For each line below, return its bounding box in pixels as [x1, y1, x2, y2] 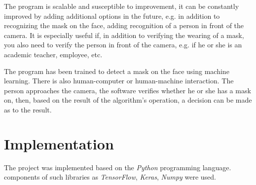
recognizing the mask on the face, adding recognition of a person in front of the [4, 20, 244, 31]
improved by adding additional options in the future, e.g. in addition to [4, 10, 220, 21]
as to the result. [4, 104, 52, 114]
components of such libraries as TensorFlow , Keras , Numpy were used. [4, 172, 217, 182]
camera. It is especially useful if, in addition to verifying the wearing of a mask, [4, 30, 244, 40]
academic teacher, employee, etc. [4, 49, 103, 59]
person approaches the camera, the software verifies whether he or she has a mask [4, 85, 251, 95]
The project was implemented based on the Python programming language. [4, 162, 231, 172]
